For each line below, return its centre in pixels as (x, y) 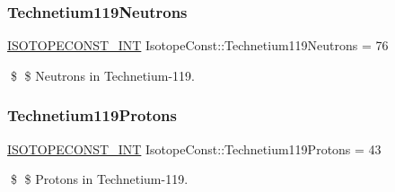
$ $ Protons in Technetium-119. (99, 179)
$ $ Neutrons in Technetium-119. (103, 75)
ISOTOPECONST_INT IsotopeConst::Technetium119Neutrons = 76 (198, 45)
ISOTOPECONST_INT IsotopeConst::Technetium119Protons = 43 (194, 148)
